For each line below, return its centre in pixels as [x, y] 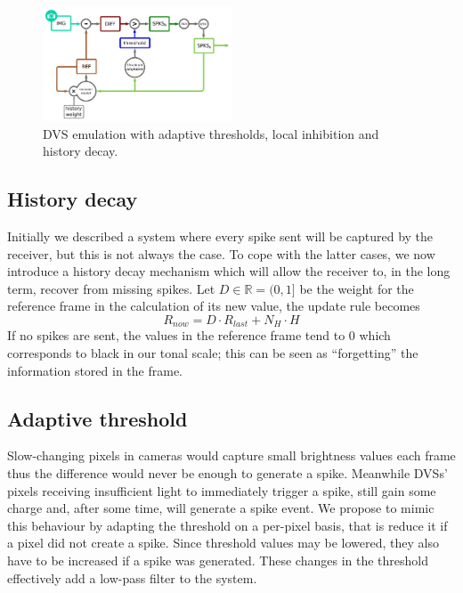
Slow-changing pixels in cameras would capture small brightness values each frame [231, 455]
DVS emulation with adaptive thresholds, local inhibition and [211, 133]
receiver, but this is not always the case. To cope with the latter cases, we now [221, 253]
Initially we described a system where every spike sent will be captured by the [220, 236]
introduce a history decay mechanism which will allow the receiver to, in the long [229, 271]
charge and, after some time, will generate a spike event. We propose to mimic [221, 508]
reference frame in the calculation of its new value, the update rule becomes [214, 306]
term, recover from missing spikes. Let [111, 288]
